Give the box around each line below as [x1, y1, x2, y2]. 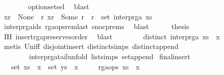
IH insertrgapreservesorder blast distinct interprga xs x [4, 31, 220, 41]
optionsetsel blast [28, 1, 89, 11]
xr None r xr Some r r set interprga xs [4, 11, 153, 21]
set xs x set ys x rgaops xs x [11, 61, 140, 71]
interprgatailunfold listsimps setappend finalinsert [29, 51, 190, 61]
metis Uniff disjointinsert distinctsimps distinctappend [4, 41, 179, 52]
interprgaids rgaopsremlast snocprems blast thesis [4, 21, 189, 32]
